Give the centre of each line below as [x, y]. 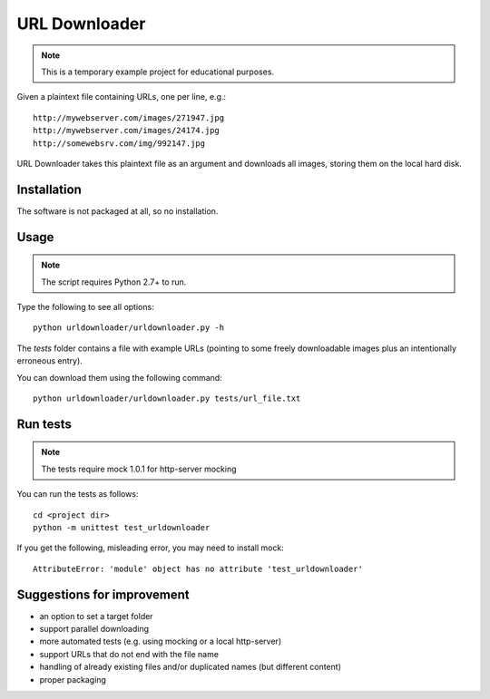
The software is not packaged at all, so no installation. [118, 211]
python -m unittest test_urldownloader [122, 527]
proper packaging [73, 679]
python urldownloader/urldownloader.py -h [129, 328]
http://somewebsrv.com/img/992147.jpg [119, 143]
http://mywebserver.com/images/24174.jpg [126, 131]
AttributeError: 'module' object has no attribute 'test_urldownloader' [198, 568]
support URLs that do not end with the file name [129, 654]
